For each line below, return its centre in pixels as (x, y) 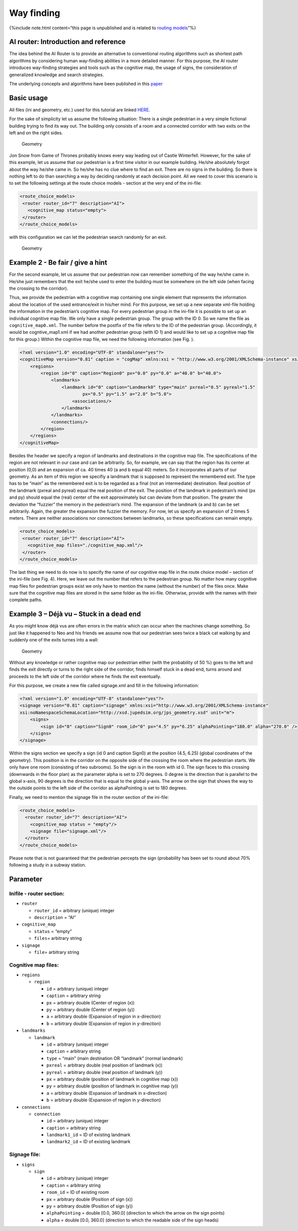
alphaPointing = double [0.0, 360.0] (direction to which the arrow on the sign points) (136, 1213)
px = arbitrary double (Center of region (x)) (91, 1002)
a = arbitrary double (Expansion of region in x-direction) (104, 1016)
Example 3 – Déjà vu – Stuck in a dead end (75, 614)
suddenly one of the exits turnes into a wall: (54, 640)
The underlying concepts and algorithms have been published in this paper (86, 84)
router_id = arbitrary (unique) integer (74, 910)
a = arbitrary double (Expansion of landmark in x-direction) (107, 1093)
